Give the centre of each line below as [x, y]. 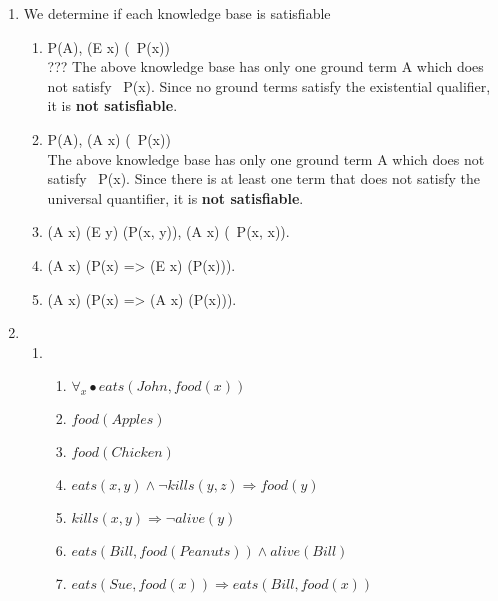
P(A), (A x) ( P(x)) [109, 138]
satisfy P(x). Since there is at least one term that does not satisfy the [264, 178]
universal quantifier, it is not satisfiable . [175, 197]
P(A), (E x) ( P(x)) [108, 46]
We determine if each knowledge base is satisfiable [177, 13]
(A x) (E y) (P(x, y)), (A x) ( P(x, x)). [168, 231]
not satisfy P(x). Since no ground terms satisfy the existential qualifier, [269, 85]
